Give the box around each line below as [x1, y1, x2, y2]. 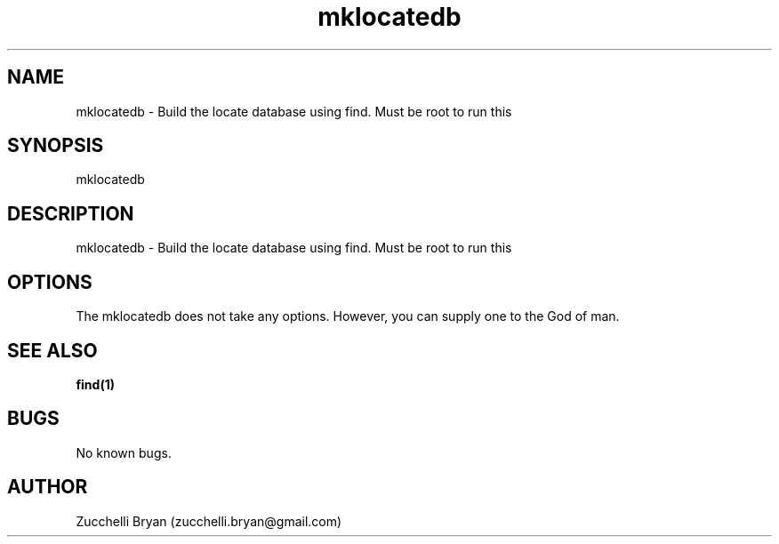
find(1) [76, 376, 116, 392]
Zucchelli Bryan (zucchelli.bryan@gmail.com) [76, 513, 342, 529]
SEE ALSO [7, 339, 98, 362]
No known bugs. [76, 444, 172, 460]
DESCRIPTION [7, 202, 134, 225]
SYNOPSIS [7, 134, 104, 157]
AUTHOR [7, 476, 88, 499]
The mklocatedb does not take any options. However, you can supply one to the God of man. [76, 308, 620, 324]
